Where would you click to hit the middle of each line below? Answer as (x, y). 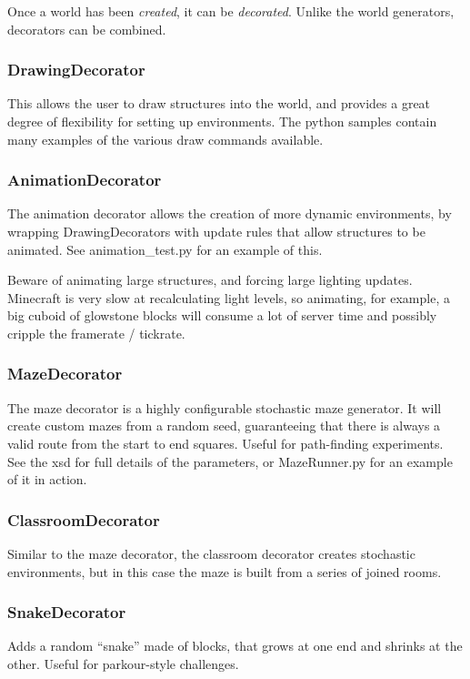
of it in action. (47, 479)
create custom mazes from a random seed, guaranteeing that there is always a (224, 426)
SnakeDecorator (67, 612)
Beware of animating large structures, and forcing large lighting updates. (210, 280)
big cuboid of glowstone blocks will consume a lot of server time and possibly (222, 315)
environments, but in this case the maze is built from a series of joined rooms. (225, 571)
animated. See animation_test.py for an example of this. (165, 249)
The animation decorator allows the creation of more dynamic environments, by (230, 213)
